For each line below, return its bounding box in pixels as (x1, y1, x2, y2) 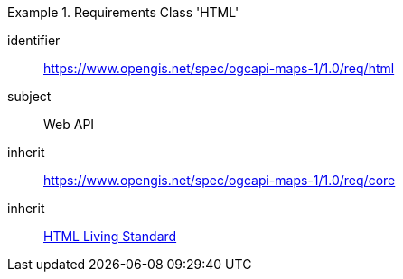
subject (7, 88, 52, 104)
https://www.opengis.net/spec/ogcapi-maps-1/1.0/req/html (43, 60, 395, 76)
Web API (43, 116, 95, 132)
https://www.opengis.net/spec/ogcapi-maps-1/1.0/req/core (43, 172, 396, 188)
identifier (7, 33, 61, 48)
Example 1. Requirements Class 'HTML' (7, 5, 239, 20)
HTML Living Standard (43, 228, 177, 244)
